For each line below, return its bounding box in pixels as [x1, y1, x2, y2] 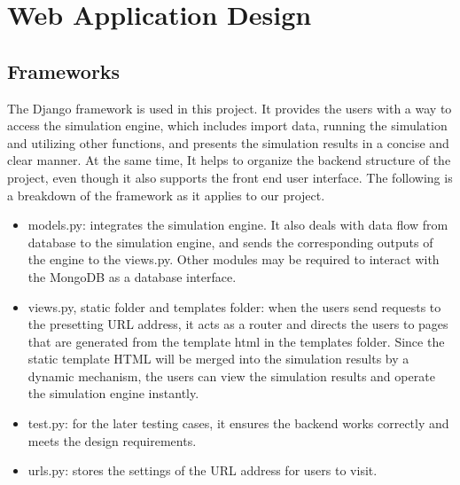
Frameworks [7, 57, 121, 84]
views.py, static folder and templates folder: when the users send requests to [27, 297, 441, 316]
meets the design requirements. [27, 431, 197, 450]
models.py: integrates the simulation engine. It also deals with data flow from [27, 215, 448, 234]
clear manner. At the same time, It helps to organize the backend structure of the [7, 151, 451, 169]
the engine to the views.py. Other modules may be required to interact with [27, 250, 440, 269]
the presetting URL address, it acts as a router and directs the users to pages [27, 315, 448, 333]
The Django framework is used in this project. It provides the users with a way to [7, 98, 452, 117]
